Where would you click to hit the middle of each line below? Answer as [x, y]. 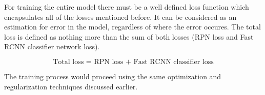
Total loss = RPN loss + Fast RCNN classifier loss [133, 62]
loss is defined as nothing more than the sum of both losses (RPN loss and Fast [129, 36]
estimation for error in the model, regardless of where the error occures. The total [132, 27]
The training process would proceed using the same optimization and [113, 76]
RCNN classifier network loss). [52, 46]
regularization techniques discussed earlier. [71, 86]
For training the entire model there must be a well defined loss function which [127, 7]
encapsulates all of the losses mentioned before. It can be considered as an [120, 17]
